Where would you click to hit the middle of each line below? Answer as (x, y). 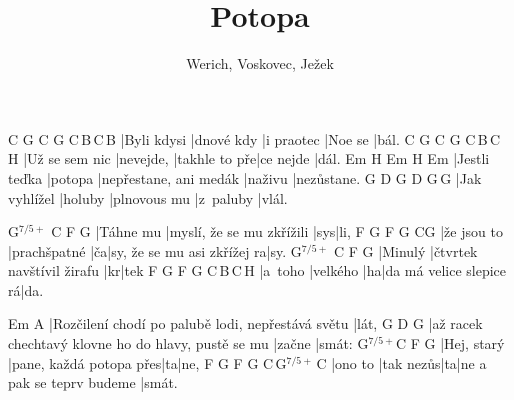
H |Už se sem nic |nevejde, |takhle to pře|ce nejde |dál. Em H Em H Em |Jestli (249, 158)
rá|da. (26, 289)
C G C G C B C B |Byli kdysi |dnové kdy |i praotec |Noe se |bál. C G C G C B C (254, 138)
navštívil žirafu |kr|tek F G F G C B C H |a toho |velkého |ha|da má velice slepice (257, 270)
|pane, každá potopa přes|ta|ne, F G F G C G (147, 362)
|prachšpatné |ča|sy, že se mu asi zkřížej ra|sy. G (155, 250)
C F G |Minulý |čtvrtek (406, 250)
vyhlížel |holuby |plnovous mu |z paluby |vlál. (148, 197)
